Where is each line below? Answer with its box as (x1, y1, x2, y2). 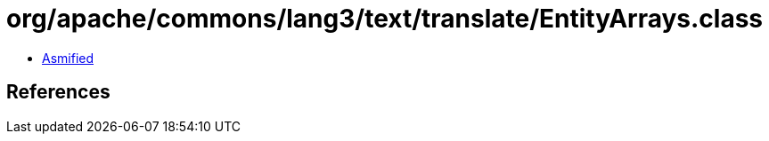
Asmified (42, 50, 94, 66)
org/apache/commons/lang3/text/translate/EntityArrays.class (6, 4, 764, 34)
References (6, 81, 110, 104)
